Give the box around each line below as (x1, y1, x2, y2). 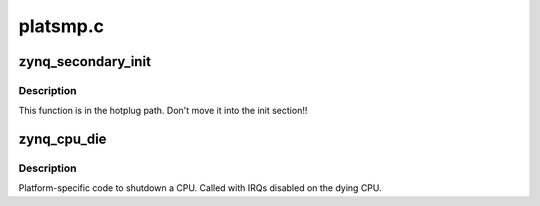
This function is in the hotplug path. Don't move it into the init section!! (18, 105, 308, 117)
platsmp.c (18, 15, 105, 37)
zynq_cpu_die (18, 131, 107, 148)
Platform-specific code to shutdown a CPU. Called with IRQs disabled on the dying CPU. (18, 182, 382, 194)
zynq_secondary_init (18, 53, 152, 70)
